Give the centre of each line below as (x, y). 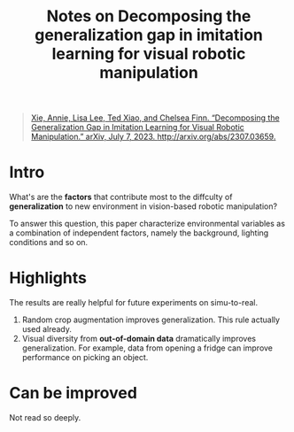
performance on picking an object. (85, 358)
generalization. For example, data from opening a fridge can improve (147, 348)
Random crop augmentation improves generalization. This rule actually (151, 320)
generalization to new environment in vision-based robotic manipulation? (143, 206)
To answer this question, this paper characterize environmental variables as (147, 224)
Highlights (48, 278)
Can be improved (73, 393)
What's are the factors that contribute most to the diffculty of (121, 197)
